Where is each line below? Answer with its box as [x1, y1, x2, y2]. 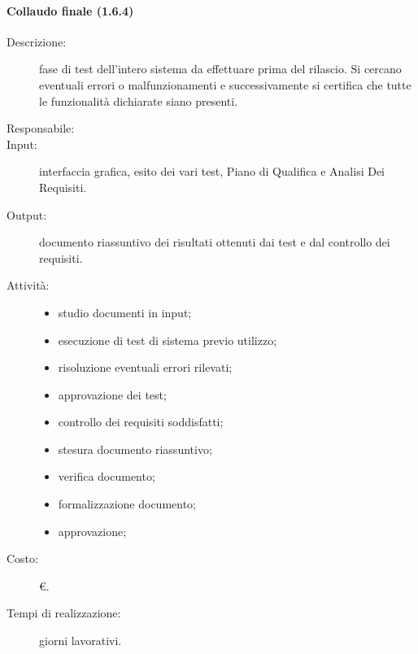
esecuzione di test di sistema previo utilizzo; [58, 331, 277, 348]
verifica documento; [58, 468, 155, 485]
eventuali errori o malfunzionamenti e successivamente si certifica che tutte [39, 76, 411, 93]
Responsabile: [7, 120, 75, 137]
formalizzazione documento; [58, 495, 197, 512]
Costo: [7, 550, 38, 567]
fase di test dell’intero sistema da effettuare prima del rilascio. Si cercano [39, 60, 402, 77]
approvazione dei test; [58, 386, 167, 403]
